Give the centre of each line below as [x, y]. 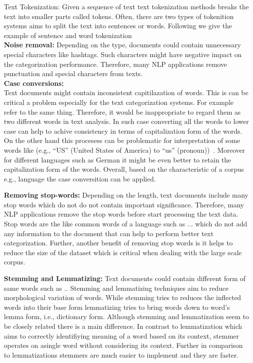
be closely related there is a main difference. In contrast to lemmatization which [123, 326]
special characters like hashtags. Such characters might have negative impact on [123, 54]
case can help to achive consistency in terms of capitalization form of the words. [123, 131]
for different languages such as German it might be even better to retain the [117, 159]
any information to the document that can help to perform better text [109, 233]
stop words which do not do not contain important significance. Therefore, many [124, 204]
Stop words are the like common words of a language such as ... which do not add [126, 224]
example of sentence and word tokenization [68, 35]
